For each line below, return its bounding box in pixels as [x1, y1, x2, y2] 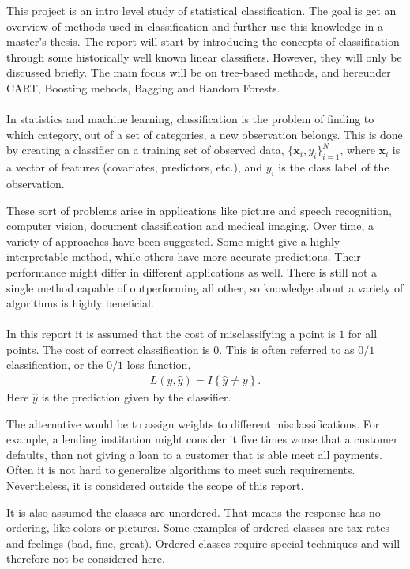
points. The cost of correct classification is [6, 341, 210, 357]
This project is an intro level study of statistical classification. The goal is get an [6, 2, 397, 18]
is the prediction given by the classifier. [41, 389, 231, 405]
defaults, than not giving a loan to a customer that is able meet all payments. [6, 446, 382, 462]
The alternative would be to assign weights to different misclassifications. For [6, 415, 380, 431]
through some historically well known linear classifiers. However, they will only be [6, 48, 402, 65]
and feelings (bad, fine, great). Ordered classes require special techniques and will [6, 534, 401, 551]
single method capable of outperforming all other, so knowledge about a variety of [6, 279, 404, 296]
